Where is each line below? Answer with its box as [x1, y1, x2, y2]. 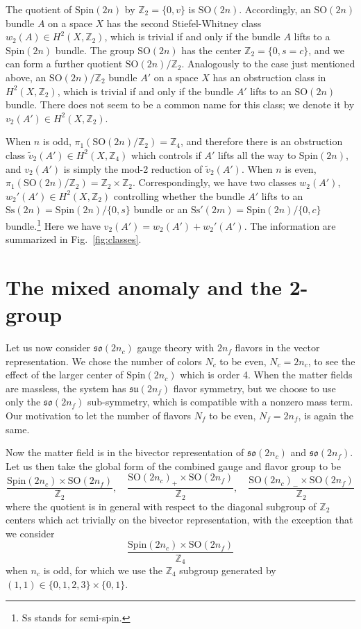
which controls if [131, 147, 201, 162]
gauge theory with [137, 340, 215, 355]
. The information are [244, 218, 336, 233]
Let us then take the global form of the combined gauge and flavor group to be [6, 458, 341, 473]
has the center [181, 42, 242, 57]
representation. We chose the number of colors [6, 353, 202, 368]
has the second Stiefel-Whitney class [106, 15, 262, 30]
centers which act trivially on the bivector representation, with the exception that [6, 512, 353, 527]
